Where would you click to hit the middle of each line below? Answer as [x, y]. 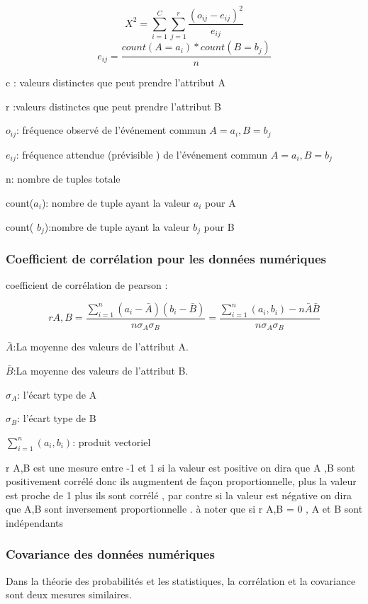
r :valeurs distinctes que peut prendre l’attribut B [113, 106]
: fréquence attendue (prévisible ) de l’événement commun [142, 154]
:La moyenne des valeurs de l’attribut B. [101, 370]
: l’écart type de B [57, 418]
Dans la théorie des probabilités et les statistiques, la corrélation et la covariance [181, 580]
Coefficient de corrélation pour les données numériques [166, 258]
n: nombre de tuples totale [63, 179]
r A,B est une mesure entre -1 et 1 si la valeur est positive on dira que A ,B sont [180, 467]
